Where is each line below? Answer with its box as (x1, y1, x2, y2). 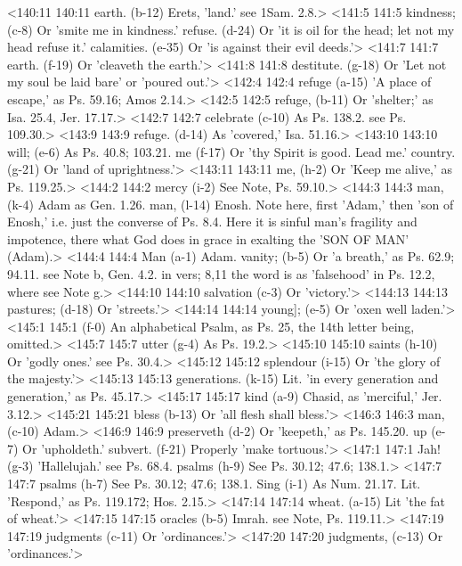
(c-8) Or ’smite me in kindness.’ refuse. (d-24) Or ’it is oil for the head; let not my (7, 20, 455, 38)
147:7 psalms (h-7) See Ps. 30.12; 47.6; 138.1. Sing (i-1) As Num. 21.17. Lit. (7, 474, 421, 493)
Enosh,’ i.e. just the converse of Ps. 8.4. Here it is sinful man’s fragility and (7, 212, 417, 231)
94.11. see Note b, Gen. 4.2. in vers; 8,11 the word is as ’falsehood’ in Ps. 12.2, (7, 264, 435, 283)
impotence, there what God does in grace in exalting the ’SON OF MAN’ (7, 229, 409, 248)
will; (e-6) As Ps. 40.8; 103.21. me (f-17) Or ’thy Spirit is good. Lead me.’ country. (7, 142, 456, 160)
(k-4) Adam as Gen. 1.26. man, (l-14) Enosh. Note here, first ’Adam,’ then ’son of (7, 194, 454, 213)
